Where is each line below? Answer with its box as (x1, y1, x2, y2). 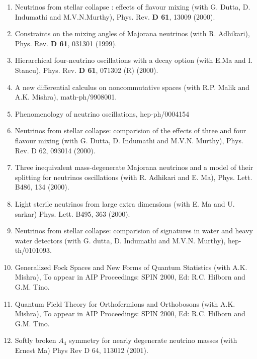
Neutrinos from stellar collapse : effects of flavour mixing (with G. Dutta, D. (15, 2, 250, 12)
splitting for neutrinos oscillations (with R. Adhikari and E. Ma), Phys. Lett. (15, 171, 252, 182)
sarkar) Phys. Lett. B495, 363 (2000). (15, 208, 130, 219)
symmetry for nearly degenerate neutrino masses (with (69, 335, 237, 345)
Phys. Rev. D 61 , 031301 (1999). (15, 38, 117, 48)
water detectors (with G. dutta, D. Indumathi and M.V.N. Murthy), (15, 235, 226, 245)
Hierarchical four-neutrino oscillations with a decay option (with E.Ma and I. (15, 55, 253, 65)
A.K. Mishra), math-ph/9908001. (15, 92, 117, 102)
